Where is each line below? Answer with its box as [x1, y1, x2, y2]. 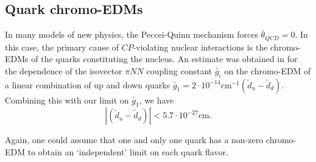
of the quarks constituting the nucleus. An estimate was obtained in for [31, 52, 298, 65]
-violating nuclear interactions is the [133, 40, 268, 53]
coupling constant [146, 64, 212, 77]
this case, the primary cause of [5, 40, 119, 53]
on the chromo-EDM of [224, 64, 311, 77]
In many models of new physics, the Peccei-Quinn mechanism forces [5, 28, 258, 41]
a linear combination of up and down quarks [5, 78, 170, 91]
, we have [139, 93, 174, 106]
